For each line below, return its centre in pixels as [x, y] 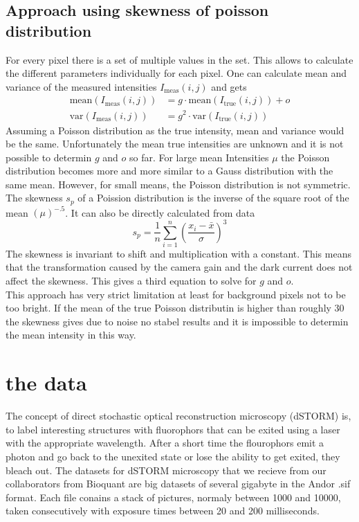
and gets [229, 86]
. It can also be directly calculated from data [160, 212]
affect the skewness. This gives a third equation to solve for [131, 281]
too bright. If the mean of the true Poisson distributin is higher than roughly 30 [175, 308]
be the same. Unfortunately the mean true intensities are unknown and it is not [175, 144]
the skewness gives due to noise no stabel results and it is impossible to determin [177, 321]
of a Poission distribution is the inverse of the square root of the [213, 198]
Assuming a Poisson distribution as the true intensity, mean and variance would [175, 130]
